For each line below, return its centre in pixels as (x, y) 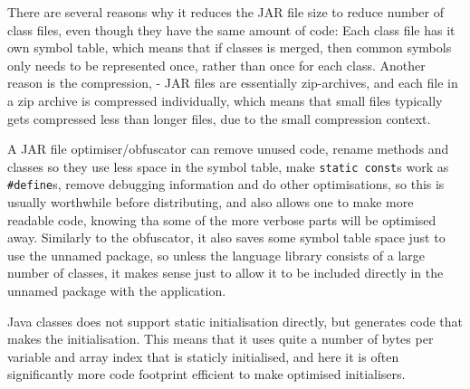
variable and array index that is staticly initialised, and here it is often (203, 356)
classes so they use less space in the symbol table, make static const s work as (228, 166)
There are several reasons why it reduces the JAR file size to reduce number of (226, 12)
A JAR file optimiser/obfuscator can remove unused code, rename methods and (228, 149)
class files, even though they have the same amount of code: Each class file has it (231, 29)
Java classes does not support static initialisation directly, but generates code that (235, 321)
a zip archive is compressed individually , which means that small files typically (225, 100)
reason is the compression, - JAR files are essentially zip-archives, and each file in (233, 83)
